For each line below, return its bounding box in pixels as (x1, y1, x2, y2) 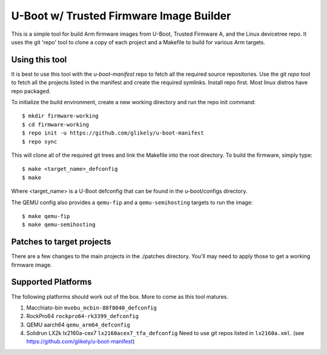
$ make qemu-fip (22, 213, 70, 219)
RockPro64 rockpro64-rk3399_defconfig (26, 313, 139, 320)
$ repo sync (22, 138, 58, 145)
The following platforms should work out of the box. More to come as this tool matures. (11, 293, 228, 300)
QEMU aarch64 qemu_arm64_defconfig (26, 321, 130, 328)
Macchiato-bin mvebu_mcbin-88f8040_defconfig (26, 304, 157, 311)
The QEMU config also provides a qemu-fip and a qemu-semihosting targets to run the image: (11, 199, 253, 206)
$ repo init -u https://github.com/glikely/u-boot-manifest (22, 130, 204, 136)
